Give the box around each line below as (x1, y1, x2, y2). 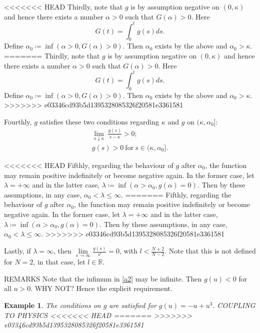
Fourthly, (4, 116, 32, 126)
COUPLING (217, 300, 255, 310)
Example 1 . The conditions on (4, 300, 101, 310)
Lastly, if (4, 245, 31, 255)
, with (119, 245, 137, 255)
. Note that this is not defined (164, 245, 256, 255)
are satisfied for (109, 300, 156, 310)
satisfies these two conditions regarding (39, 116, 159, 126)
